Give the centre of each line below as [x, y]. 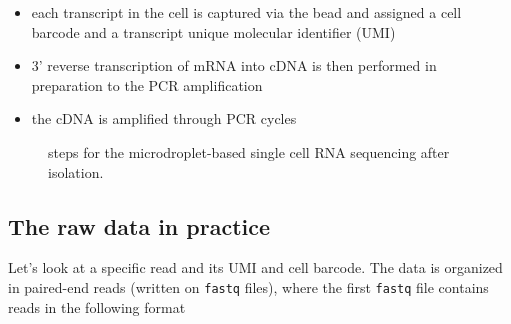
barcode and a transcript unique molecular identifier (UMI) [213, 31]
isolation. [76, 171]
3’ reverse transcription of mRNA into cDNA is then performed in [234, 65]
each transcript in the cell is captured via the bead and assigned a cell [246, 12]
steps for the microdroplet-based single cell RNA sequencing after [249, 151]
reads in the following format [97, 306]
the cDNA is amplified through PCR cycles [164, 118]
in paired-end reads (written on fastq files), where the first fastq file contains [248, 286]
